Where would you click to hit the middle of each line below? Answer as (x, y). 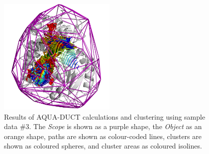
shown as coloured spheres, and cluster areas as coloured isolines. (103, 146)
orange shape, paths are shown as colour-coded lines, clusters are (103, 136)
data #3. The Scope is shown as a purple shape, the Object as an (103, 126)
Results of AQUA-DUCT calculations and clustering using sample (105, 116)
